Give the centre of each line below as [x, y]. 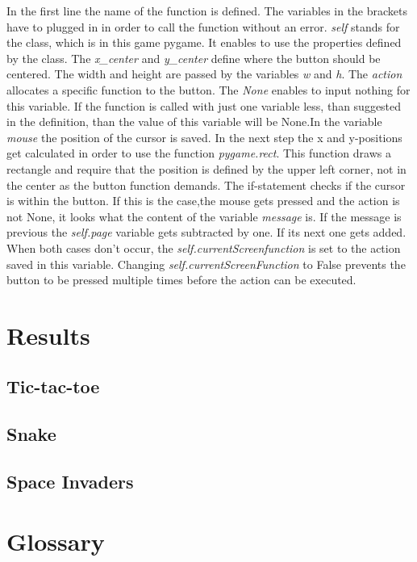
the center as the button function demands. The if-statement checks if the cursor [206, 185]
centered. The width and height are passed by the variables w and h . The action [204, 74]
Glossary [56, 541]
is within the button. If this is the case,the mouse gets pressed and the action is [203, 201]
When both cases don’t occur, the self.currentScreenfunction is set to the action [204, 247]
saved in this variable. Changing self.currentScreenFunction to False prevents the [206, 264]
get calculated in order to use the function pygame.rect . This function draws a [199, 153]
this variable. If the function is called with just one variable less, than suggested [204, 105]
